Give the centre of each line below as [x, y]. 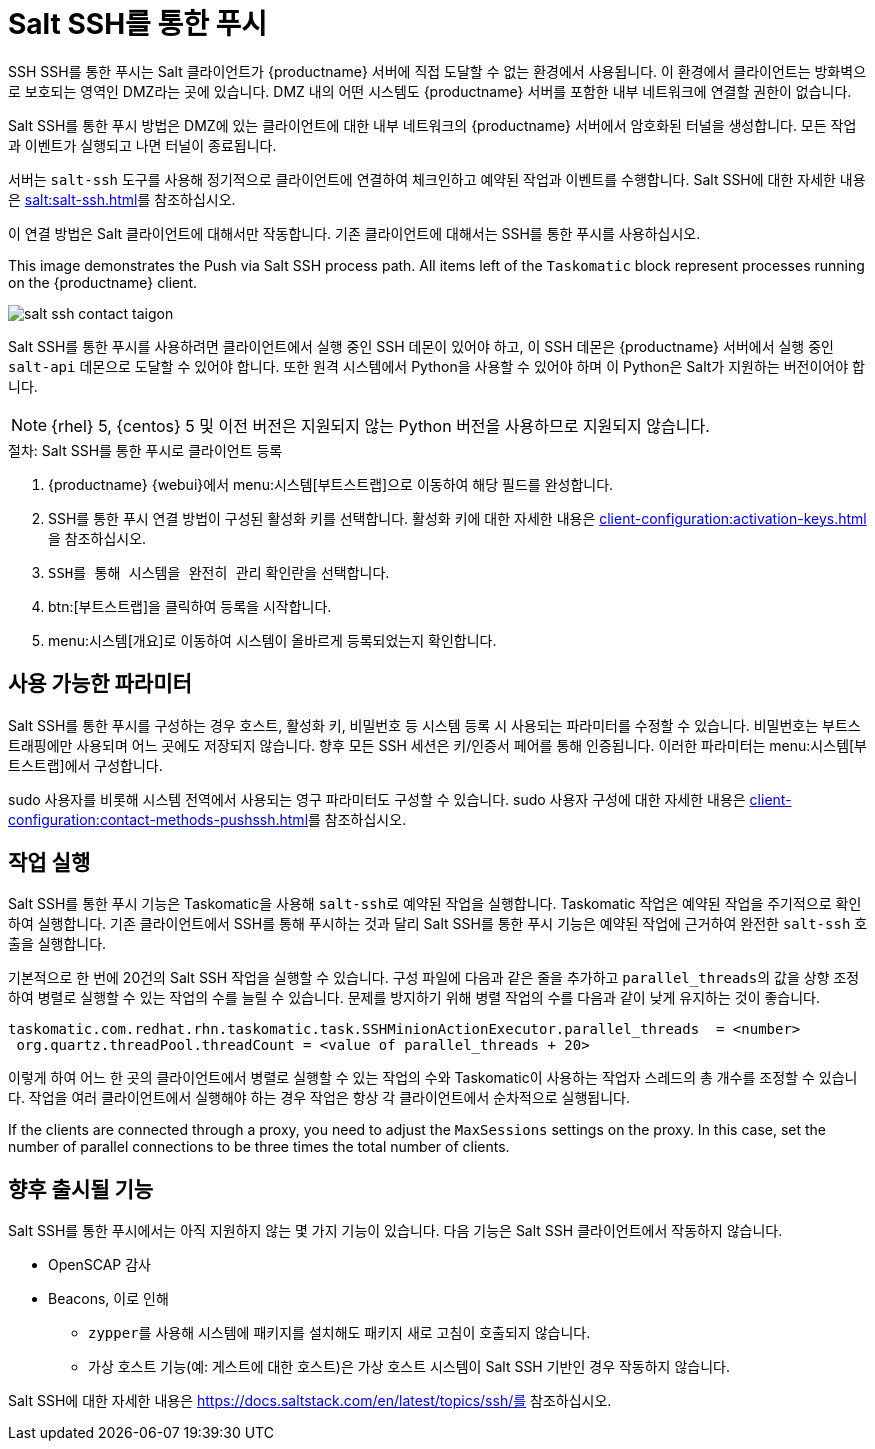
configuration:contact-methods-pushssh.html [158, 819]
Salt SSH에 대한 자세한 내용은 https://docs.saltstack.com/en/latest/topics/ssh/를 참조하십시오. [310, 1401]
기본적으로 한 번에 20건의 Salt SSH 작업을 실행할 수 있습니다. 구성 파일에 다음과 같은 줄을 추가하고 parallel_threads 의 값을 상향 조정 [434, 978]
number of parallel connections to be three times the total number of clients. [259, 1147]
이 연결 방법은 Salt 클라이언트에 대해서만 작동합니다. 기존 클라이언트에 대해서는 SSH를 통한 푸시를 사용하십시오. [354, 233]
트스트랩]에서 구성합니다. [85, 765]
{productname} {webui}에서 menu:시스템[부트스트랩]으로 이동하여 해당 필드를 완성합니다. [331, 484]
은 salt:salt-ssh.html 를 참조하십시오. [122, 199]
